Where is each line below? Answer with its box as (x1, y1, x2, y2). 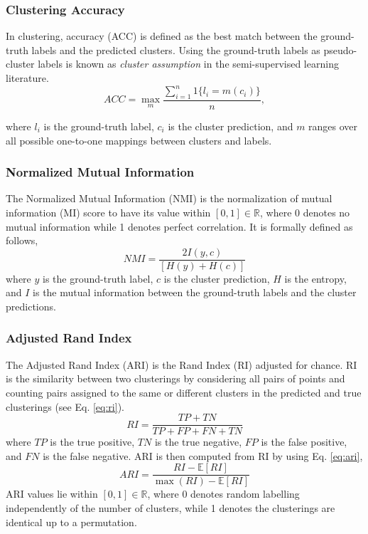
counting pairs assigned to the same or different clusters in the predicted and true (6, 384, 362, 399)
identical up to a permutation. (6, 514, 137, 529)
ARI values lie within (6, 486, 98, 501)
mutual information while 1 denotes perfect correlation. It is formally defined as (6, 219, 353, 234)
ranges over (308, 118, 358, 133)
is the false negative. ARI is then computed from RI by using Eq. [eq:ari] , (43, 448, 363, 463)
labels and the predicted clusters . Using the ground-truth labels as (31, 42, 320, 57)
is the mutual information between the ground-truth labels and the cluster (33, 285, 357, 300)
